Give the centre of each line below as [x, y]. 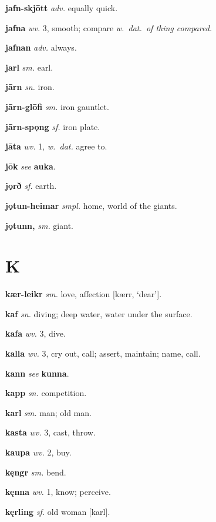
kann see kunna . [37, 373]
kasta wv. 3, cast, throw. [50, 432]
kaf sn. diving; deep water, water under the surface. [99, 313]
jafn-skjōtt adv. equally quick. [62, 8]
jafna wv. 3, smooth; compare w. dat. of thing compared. [109, 27]
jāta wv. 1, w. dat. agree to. [56, 146]
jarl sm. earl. [29, 67]
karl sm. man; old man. [48, 412]
